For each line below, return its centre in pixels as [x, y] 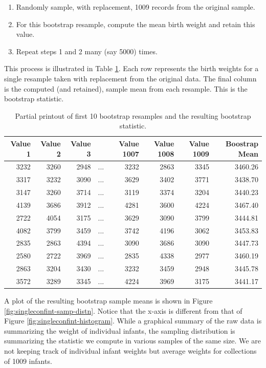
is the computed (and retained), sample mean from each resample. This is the [126, 88]
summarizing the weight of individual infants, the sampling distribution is [120, 330]
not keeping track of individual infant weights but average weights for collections [130, 351]
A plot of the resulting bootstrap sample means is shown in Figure [108, 301]
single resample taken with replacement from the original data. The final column [130, 78]
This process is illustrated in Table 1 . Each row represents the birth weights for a [131, 68]
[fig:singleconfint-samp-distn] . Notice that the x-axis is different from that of [123, 310]
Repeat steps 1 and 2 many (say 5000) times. [87, 51]
